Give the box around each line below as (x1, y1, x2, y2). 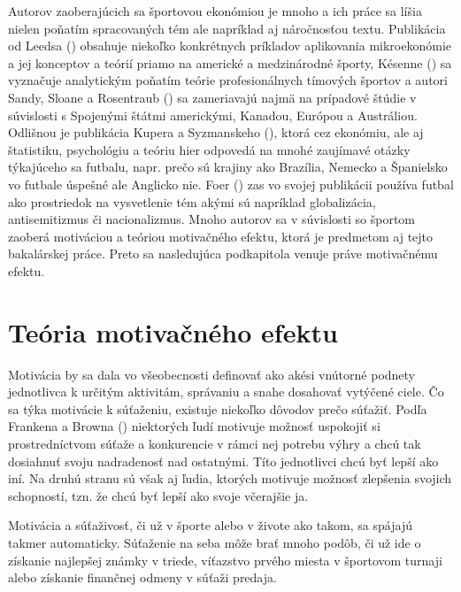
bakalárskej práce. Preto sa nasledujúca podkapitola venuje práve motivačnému (8, 244, 438, 263)
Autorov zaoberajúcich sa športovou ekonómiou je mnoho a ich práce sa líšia (8, 2, 422, 19)
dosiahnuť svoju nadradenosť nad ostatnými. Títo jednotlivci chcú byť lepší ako (8, 451, 439, 470)
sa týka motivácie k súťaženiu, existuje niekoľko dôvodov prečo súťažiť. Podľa (8, 399, 427, 418)
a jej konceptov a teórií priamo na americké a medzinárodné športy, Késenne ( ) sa (8, 53, 452, 72)
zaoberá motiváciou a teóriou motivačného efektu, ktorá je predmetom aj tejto (8, 227, 434, 245)
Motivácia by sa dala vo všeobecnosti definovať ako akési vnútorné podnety (8, 365, 416, 383)
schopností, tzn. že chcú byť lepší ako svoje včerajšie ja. (8, 486, 309, 504)
